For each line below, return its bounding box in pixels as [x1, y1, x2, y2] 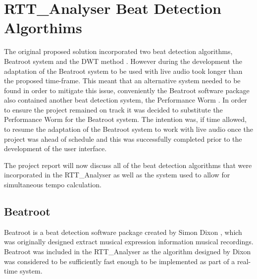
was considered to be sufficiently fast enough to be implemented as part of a [4, 256, 235, 266]
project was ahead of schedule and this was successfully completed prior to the [4, 133, 242, 144]
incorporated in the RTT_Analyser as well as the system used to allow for [4, 169, 230, 180]
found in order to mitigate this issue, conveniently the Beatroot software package [4, 85, 250, 95]
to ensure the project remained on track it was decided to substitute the [4, 104, 223, 114]
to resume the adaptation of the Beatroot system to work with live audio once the [4, 124, 253, 134]
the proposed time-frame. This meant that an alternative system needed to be [4, 75, 241, 86]
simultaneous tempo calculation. [4, 179, 102, 190]
